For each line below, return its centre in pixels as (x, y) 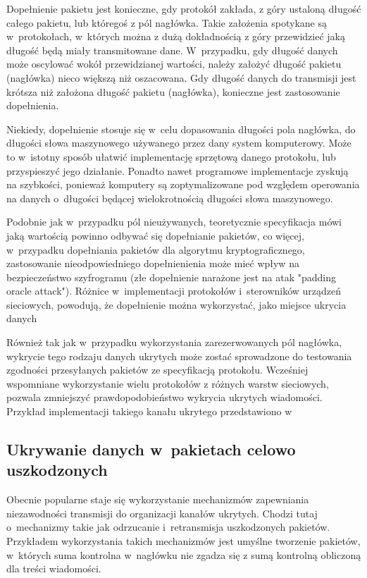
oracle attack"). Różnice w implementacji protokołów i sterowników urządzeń (174, 291)
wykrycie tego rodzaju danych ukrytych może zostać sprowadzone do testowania (179, 356)
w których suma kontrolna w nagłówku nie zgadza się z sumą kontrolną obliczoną (184, 554)
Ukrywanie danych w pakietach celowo (151, 449)
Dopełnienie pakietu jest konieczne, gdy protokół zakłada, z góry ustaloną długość (184, 8)
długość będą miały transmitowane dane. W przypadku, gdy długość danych (172, 50)
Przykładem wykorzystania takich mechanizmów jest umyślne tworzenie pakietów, (183, 541)
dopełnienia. (33, 105)
